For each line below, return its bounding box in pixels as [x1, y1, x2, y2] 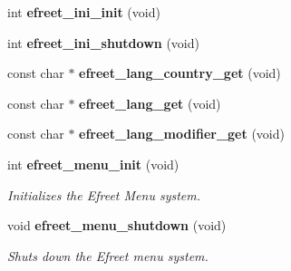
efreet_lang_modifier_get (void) [79, 124, 285, 143]
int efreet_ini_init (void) [7, 3, 160, 21]
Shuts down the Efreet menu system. [7, 246, 209, 265]
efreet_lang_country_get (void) [79, 63, 281, 82]
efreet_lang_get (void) [79, 93, 221, 112]
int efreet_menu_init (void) [7, 154, 179, 173]
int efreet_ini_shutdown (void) [7, 33, 199, 52]
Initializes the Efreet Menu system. [7, 185, 201, 204]
